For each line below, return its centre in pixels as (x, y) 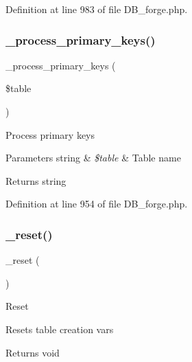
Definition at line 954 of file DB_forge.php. (97, 204)
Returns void (33, 352)
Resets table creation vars (60, 329)
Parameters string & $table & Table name (93, 158)
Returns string (36, 180)
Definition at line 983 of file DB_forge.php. (97, 9)
